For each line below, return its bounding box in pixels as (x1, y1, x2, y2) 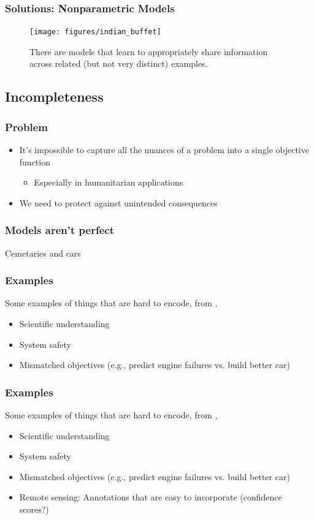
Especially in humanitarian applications (34, 176, 183, 189)
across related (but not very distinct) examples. (29, 57, 208, 70)
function (19, 155, 50, 168)
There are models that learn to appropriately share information (29, 45, 268, 58)
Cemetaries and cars (5, 246, 81, 259)
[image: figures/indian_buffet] (29, 28, 161, 37)
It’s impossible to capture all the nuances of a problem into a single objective (19, 143, 309, 156)
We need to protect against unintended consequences (19, 196, 218, 209)
